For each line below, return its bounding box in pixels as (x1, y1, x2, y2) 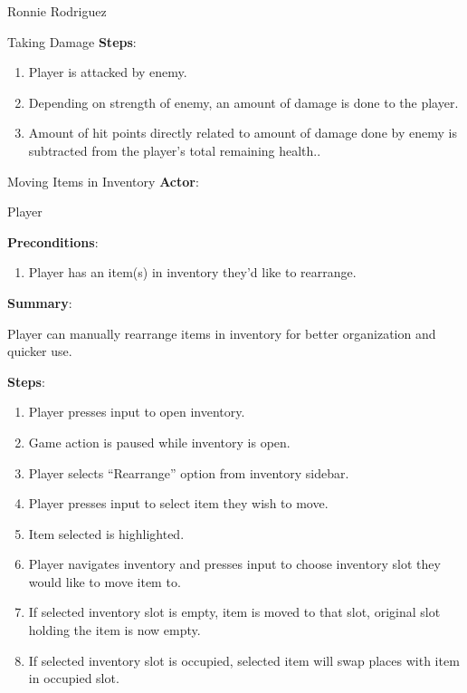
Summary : (7, 293, 72, 312)
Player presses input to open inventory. (28, 402, 245, 421)
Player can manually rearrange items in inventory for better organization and (7, 323, 436, 342)
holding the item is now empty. (28, 621, 201, 640)
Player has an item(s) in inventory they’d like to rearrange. (28, 263, 357, 282)
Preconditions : (7, 232, 99, 251)
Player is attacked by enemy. (28, 63, 187, 82)
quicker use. (7, 342, 72, 361)
